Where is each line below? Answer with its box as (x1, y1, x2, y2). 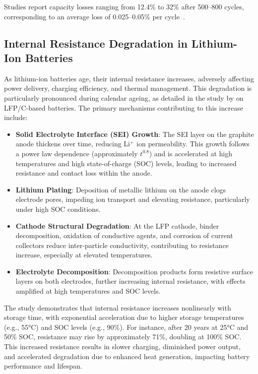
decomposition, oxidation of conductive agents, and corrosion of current (15, 230, 233, 241)
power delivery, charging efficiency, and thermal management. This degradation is (4, 83, 252, 93)
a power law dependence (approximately (15, 148, 138, 158)
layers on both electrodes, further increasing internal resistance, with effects (15, 276, 246, 286)
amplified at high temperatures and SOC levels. (15, 286, 161, 296)
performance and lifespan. (4, 361, 82, 371)
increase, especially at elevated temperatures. (15, 249, 153, 260)
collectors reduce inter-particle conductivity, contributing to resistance (15, 240, 229, 250)
